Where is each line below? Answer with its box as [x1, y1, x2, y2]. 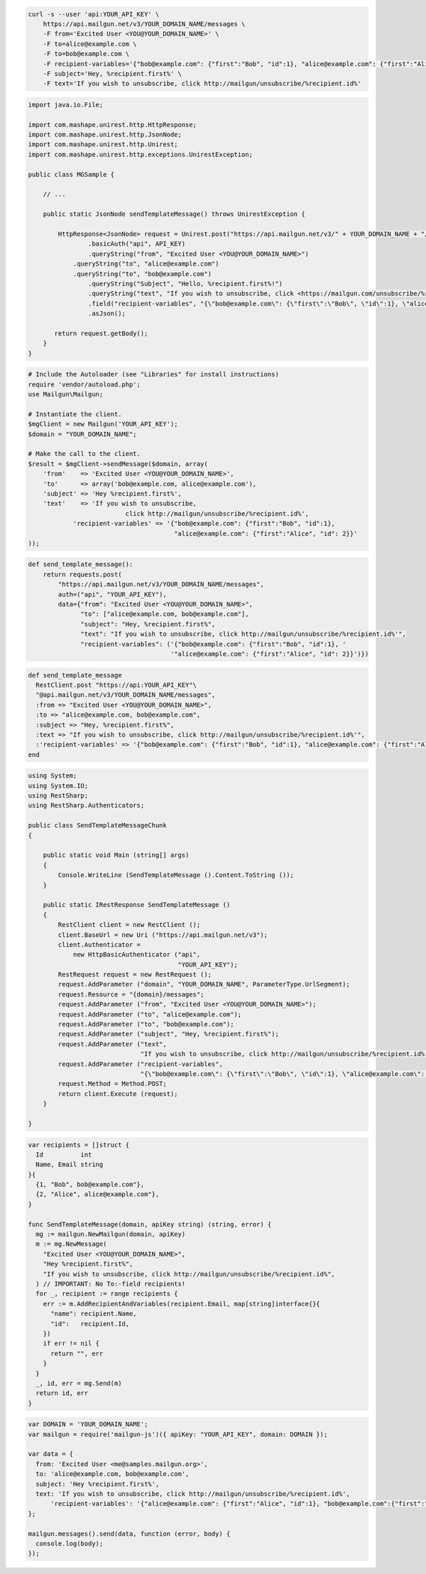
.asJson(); [87, 310, 126, 317]
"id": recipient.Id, [50, 1320, 130, 1328]
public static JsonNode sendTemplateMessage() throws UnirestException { [43, 210, 305, 218]
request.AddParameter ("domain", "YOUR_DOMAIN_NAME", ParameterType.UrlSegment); [58, 980, 351, 989]
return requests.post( [43, 570, 122, 578]
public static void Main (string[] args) [43, 851, 190, 859]
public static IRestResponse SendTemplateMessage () [43, 901, 231, 909]
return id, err [35, 1389, 89, 1397]
